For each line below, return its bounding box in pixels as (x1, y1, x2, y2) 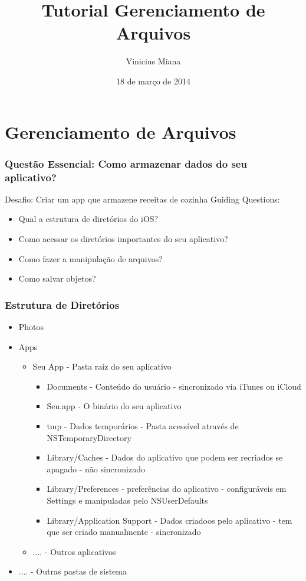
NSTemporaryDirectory (47, 431, 131, 443)
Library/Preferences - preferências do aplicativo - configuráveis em (47, 482, 287, 495)
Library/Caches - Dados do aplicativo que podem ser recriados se (47, 451, 283, 464)
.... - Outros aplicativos (32, 545, 116, 557)
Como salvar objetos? (18, 272, 96, 285)
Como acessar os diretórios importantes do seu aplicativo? (18, 233, 228, 245)
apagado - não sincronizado (47, 462, 145, 475)
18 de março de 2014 (116, 74, 190, 87)
